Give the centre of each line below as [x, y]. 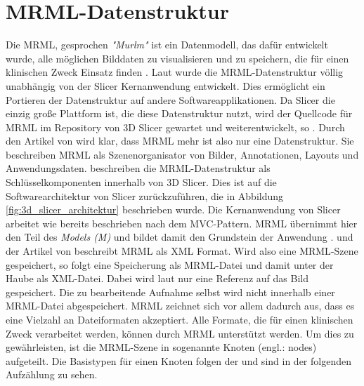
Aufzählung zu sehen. [52, 374]
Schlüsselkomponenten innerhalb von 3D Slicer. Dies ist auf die [141, 182]
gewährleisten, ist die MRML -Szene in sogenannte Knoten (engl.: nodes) [161, 347]
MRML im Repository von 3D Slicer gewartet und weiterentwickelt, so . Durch [175, 127]
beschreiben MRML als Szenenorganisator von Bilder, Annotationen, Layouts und [182, 154]
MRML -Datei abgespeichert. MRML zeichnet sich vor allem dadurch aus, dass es [180, 306]
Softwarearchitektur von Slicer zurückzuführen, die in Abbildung [145, 195]
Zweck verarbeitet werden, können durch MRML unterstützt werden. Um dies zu [180, 333]
